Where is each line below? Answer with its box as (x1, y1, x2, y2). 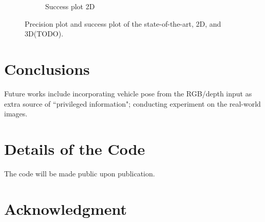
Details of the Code (4, 138, 145, 159)
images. (4, 108, 28, 119)
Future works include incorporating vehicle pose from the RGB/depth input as (4, 88, 252, 98)
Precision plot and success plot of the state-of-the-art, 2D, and (25, 18, 221, 29)
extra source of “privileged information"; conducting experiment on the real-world (4, 98, 261, 109)
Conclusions (4, 58, 90, 79)
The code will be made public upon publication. (4, 168, 155, 178)
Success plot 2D (45, 1, 95, 11)
